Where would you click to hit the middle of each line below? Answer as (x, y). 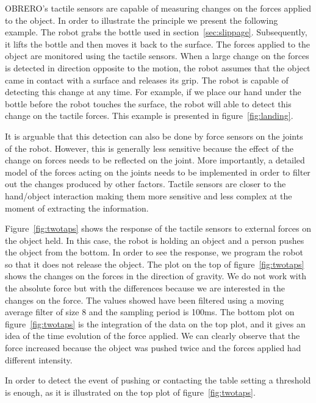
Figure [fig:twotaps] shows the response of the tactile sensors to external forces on (158, 228)
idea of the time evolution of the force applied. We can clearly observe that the (153, 336)
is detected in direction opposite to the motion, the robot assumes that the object (158, 67)
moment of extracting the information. (77, 208)
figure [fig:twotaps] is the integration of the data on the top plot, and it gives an (155, 323)
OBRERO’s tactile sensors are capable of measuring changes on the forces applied (158, 8)
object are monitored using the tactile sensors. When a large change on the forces (157, 56)
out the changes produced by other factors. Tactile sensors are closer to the (145, 184)
